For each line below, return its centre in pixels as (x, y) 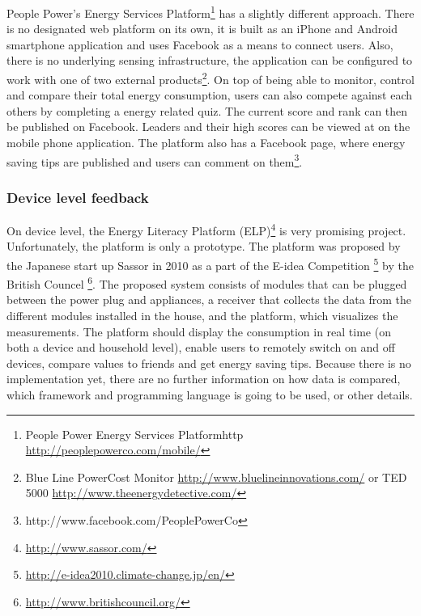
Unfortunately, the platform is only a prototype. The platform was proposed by (204, 246)
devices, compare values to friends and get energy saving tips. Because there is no (209, 363)
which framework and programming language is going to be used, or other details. (210, 395)
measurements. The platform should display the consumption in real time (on (199, 331)
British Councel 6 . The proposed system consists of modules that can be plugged (207, 283)
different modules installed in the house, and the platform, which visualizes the (202, 316)
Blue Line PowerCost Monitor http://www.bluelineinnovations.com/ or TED (216, 477)
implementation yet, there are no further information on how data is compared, (204, 379)
